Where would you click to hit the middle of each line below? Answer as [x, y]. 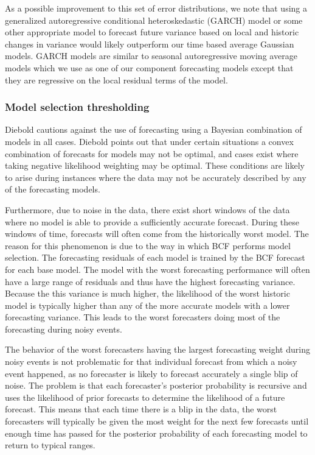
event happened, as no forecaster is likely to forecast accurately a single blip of [151, 373]
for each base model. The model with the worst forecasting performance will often [157, 269]
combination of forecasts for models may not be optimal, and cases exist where [152, 153]
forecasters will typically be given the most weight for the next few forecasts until [157, 421]
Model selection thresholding [77, 107]
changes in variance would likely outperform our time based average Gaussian [150, 44]
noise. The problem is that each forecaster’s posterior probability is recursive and [156, 385]
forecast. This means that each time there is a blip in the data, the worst [141, 409]
